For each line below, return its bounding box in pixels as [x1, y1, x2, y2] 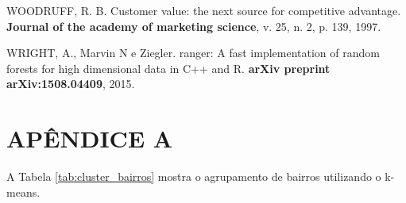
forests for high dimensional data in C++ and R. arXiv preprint [6, 59, 331, 76]
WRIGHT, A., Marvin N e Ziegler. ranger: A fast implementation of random [6, 44, 380, 61]
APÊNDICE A [6, 122, 173, 155]
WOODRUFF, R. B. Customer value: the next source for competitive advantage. [6, 2, 401, 18]
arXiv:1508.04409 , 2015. [6, 75, 135, 92]
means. [6, 183, 41, 200]
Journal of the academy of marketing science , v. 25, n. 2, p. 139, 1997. [6, 17, 381, 34]
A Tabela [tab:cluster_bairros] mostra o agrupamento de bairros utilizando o [6, 168, 381, 185]
